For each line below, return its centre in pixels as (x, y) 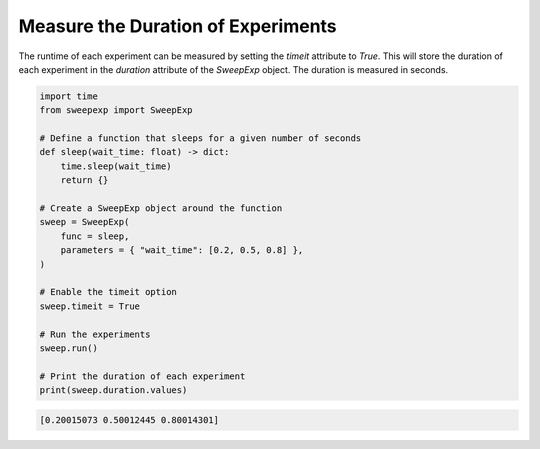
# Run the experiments (95, 334)
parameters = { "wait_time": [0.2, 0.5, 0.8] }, (182, 250)
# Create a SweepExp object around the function (161, 208)
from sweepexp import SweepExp (116, 110)
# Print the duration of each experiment (142, 376)
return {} (84, 180)
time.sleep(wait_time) (116, 166)
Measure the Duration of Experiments (177, 26)
